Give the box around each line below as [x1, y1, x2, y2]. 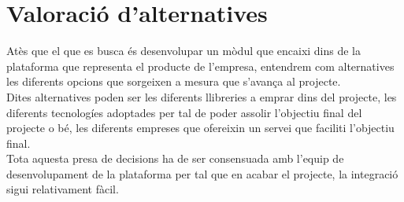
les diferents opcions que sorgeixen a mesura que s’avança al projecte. [6, 73, 341, 90]
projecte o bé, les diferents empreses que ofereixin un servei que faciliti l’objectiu [6, 119, 395, 136]
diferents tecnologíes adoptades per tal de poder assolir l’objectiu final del [6, 104, 362, 120]
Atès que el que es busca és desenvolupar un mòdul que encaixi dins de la [6, 42, 361, 59]
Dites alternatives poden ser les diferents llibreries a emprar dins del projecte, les [6, 88, 397, 105]
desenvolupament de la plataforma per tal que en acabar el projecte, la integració [6, 165, 398, 182]
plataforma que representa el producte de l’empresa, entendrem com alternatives [6, 57, 395, 74]
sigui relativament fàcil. [6, 181, 119, 197]
